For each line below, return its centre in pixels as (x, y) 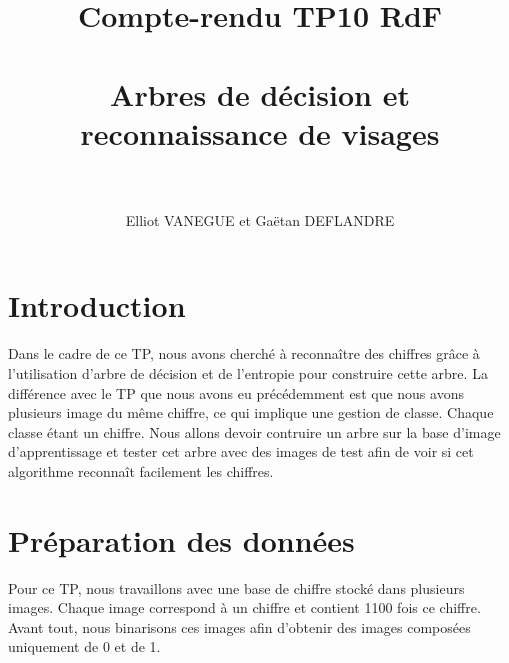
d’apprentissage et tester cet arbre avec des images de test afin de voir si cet (241, 451)
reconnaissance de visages (260, 132)
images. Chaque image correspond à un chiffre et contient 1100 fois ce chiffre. (244, 607)
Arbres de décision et (260, 93)
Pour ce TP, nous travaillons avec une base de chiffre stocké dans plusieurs (236, 587)
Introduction (97, 305)
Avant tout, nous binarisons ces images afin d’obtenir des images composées (239, 626)
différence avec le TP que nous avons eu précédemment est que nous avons (236, 392)
